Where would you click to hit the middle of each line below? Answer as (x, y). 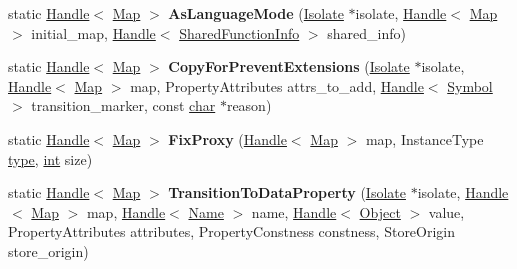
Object (380, 211)
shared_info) (366, 32)
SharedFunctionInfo (239, 32)
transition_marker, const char (123, 105)
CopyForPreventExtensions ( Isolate (289, 66)
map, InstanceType (424, 138)
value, (446, 211)
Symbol (470, 85)
